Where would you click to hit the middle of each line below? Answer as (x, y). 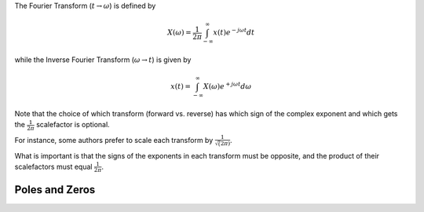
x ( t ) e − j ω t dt (234, 32)
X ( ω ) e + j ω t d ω (227, 86)
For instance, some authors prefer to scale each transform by (114, 140)
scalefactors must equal (53, 166)
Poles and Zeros (55, 190)
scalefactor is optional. (73, 125)
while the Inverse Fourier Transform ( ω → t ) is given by (103, 60)
